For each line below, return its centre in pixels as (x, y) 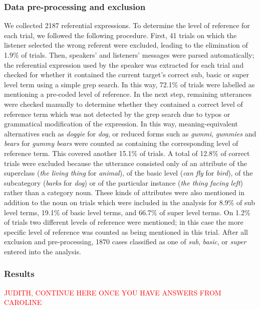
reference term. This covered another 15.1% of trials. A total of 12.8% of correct (127, 153)
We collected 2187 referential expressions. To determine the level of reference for (127, 25)
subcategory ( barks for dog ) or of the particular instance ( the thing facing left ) (124, 182)
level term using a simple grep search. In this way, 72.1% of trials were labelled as (129, 84)
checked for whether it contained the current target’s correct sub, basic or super (127, 74)
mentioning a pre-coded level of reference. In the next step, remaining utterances (128, 94)
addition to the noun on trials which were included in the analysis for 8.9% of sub (129, 202)
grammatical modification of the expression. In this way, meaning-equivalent (121, 124)
